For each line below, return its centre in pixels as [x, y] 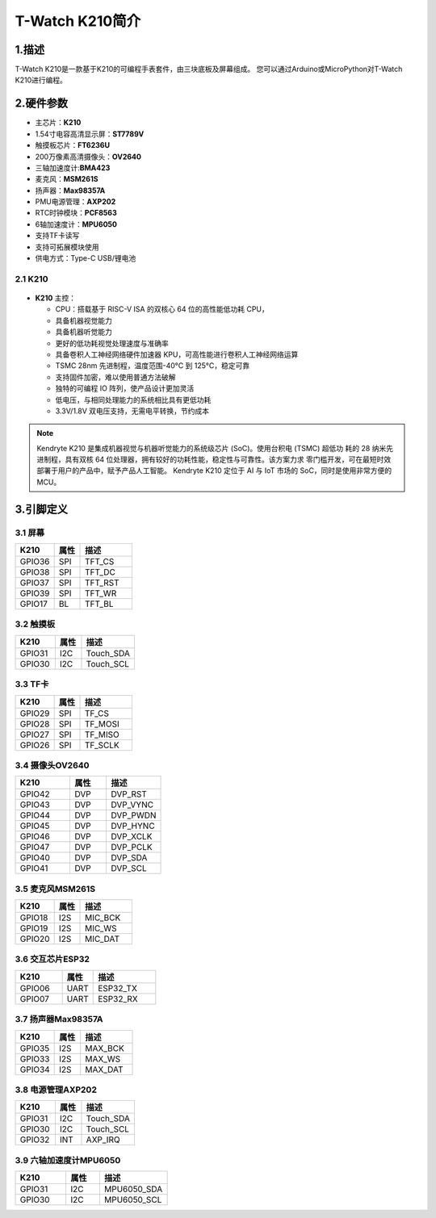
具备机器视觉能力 [84, 320]
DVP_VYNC [132, 805]
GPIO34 [35, 1069]
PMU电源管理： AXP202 [75, 202]
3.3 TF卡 [32, 684]
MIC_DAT [103, 939]
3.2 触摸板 [35, 624]
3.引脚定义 [42, 509]
